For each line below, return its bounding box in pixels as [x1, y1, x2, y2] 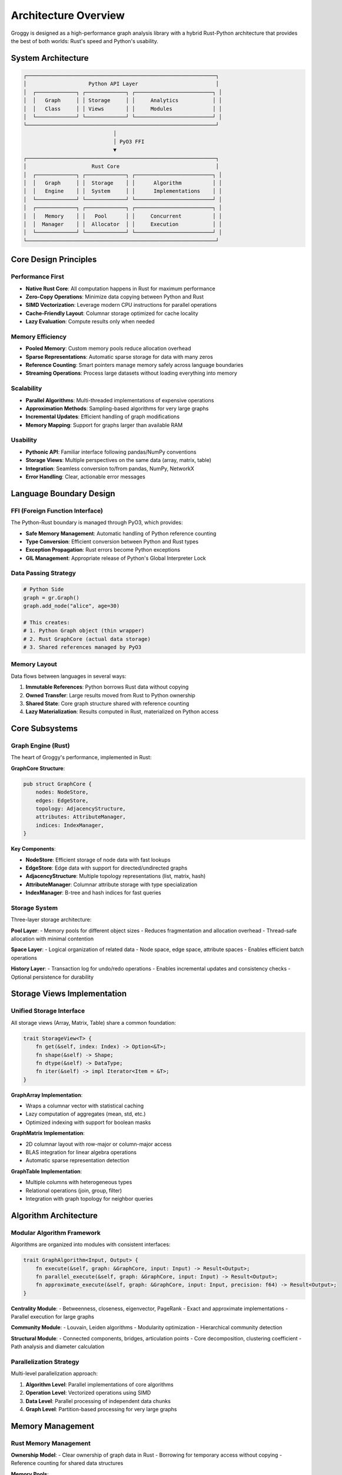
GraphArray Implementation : [11, 1091, 83, 1099]
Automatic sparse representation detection [25, 1157, 130, 1164]
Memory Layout [11, 660, 57, 668]
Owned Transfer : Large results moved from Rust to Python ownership [25, 691, 195, 699]
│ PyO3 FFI [113, 139, 145, 145]
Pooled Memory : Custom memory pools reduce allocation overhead [25, 345, 191, 352]
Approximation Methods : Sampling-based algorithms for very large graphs [25, 405, 209, 412]
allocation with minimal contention [11, 935, 94, 942]
